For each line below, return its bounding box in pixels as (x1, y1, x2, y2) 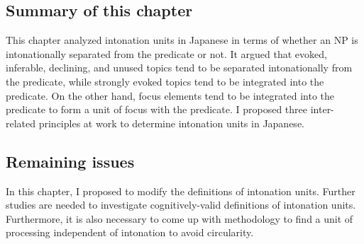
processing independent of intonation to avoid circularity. (6, 225, 254, 240)
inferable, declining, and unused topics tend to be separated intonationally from (6, 60, 353, 75)
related (6, 115, 36, 130)
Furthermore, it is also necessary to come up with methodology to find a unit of (6, 211, 353, 226)
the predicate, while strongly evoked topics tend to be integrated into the (6, 74, 324, 88)
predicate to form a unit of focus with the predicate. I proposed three (6, 102, 308, 117)
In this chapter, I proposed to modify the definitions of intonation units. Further (6, 183, 355, 198)
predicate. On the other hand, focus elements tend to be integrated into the (6, 88, 335, 103)
